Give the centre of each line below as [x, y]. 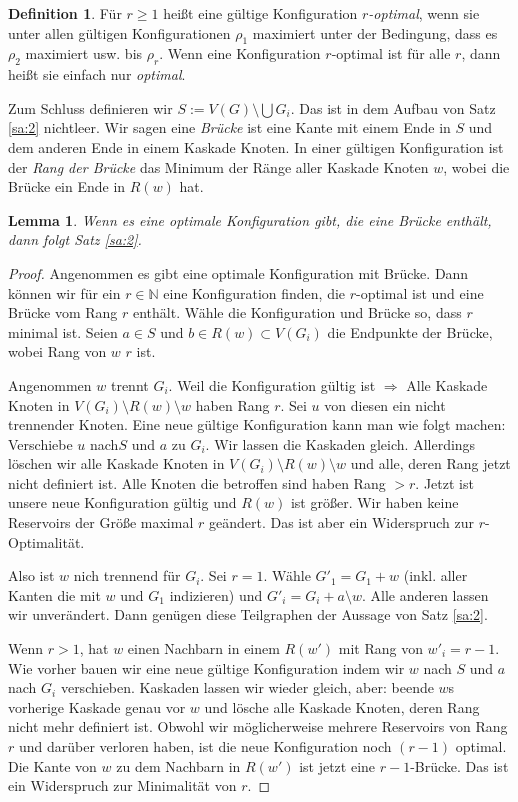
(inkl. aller [435, 575]
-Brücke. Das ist [459, 765]
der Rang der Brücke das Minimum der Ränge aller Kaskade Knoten [218, 166]
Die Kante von [52, 765]
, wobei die [476, 166]
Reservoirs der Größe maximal [101, 522]
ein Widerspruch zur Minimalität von [122, 785]
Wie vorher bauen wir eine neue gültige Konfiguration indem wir [206, 667]
